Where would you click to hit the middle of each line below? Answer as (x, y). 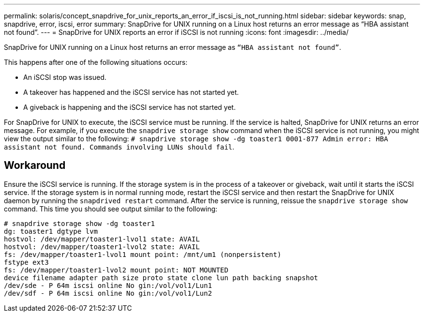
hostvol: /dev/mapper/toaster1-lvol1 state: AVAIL (102, 239)
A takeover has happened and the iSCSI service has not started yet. (131, 92)
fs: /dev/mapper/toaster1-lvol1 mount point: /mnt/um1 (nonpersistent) (143, 254)
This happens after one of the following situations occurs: (96, 62)
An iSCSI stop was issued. (65, 77)
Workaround (35, 166)
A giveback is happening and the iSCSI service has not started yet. (129, 107)
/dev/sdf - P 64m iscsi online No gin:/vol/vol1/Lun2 (108, 293)
